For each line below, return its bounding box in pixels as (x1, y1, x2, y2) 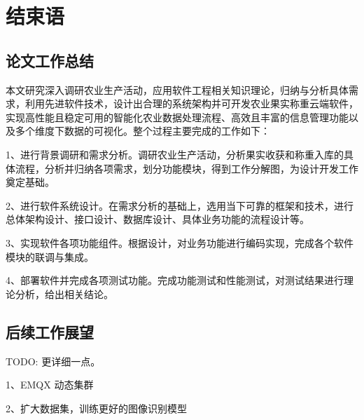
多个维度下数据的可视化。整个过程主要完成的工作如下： (15, 123, 270, 138)
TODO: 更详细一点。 (6, 353, 101, 368)
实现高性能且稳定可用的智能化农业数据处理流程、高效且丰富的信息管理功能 (6, 109, 349, 124)
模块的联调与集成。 (6, 249, 94, 264)
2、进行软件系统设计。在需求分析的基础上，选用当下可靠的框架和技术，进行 (6, 198, 353, 212)
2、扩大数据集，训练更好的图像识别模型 (6, 400, 187, 415)
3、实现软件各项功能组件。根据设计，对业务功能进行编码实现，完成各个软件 (6, 235, 353, 250)
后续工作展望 (6, 320, 94, 342)
